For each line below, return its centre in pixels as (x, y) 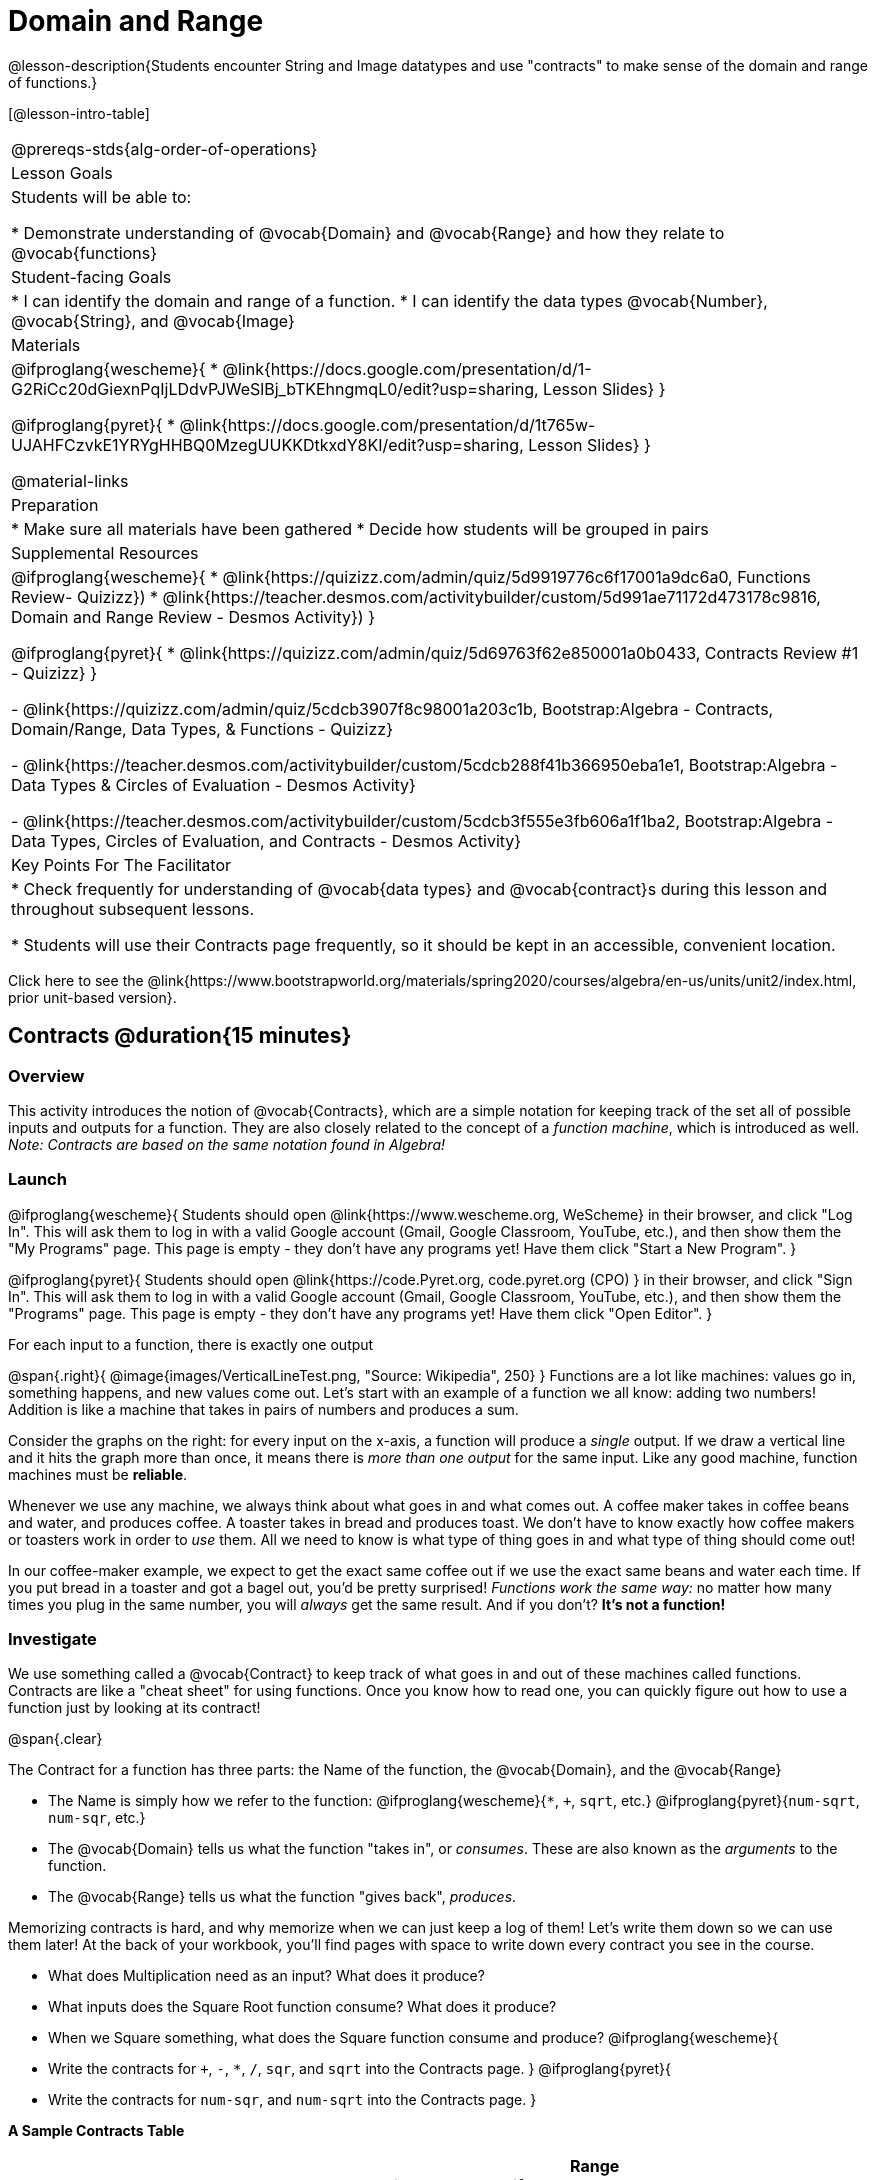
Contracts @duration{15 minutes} (180, 1036)
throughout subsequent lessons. (133, 908)
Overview (46, 1075)
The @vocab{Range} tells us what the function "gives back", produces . (282, 1897)
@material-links (70, 480)
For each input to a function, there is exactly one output (191, 1344)
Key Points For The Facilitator (121, 864)
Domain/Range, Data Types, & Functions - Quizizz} (202, 728)
